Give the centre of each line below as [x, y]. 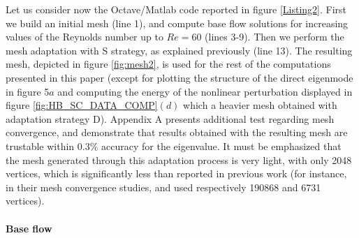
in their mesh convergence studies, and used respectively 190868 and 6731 [163, 187]
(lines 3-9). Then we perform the [274, 37]
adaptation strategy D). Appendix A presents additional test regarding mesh [170, 118]
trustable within [40, 146]
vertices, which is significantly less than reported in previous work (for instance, [176, 173]
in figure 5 [28, 91]
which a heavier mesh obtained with [260, 105]
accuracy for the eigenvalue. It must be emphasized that [221, 146]
